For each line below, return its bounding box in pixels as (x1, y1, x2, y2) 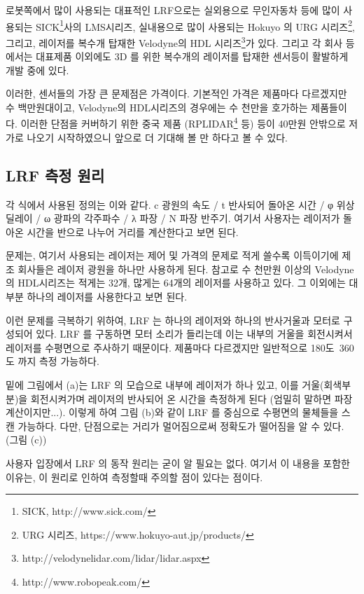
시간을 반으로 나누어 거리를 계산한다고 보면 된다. (27, 224, 239, 239)
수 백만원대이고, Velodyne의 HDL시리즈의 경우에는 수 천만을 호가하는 (6, 99, 308, 114)
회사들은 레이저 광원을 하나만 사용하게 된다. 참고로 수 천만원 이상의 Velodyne (17, 261, 354, 276)
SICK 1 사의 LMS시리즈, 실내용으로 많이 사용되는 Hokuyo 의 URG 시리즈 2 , (36, 17, 355, 34)
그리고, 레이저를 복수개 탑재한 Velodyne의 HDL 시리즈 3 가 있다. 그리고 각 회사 (6, 33, 343, 50)
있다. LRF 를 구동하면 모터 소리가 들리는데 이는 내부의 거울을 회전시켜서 (36, 326, 353, 341)
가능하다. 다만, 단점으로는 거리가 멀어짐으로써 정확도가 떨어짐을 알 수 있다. (17, 418, 344, 433)
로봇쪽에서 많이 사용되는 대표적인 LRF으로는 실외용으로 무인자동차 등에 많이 (6, 3, 340, 17)
